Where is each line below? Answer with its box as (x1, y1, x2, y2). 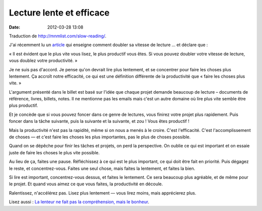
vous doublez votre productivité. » (9, 58, 78, 64)
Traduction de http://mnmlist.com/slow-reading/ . (9, 33, 107, 39)
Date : (9, 24, 20, 30)
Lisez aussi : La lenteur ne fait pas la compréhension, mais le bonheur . (9, 199, 149, 205)
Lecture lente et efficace (9, 7, 110, 18)
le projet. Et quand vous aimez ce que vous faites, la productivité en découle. (9, 181, 163, 187)
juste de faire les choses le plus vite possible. (9, 149, 100, 155)
